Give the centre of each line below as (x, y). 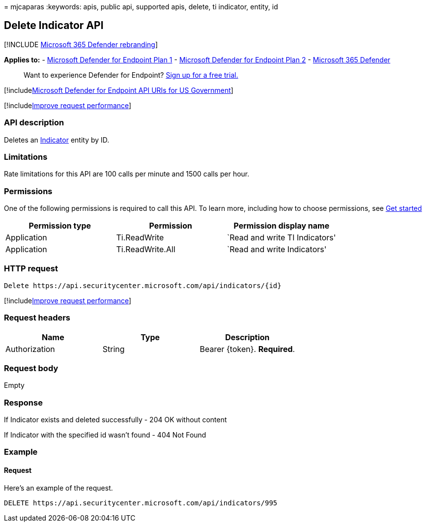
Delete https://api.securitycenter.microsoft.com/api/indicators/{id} (143, 285)
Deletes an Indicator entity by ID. (57, 140)
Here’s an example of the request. (58, 488)
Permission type (60, 226)
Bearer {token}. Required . (247, 349)
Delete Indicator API (54, 26)
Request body (31, 368)
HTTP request (31, 269)
